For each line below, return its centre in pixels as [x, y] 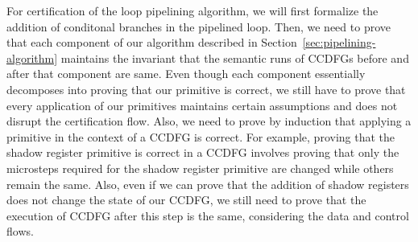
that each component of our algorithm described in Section [152, 42]
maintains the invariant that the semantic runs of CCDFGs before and [235, 57]
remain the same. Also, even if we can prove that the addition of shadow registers [208, 184]
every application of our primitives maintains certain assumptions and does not [202, 105]
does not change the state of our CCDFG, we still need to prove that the [186, 200]
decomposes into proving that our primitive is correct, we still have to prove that [206, 89]
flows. [20, 231]
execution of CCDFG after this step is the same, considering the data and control [208, 215]
